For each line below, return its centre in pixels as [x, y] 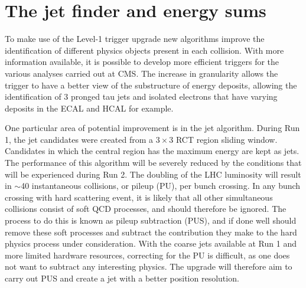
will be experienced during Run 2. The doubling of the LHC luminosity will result [153, 174]
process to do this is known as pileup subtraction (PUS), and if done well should [151, 220]
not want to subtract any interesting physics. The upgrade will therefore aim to [149, 266]
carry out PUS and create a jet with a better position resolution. [122, 278]
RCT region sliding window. [227, 139]
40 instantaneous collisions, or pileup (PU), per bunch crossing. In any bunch [161, 186]
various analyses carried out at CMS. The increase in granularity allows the [141, 73]
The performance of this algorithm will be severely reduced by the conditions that [153, 163]
